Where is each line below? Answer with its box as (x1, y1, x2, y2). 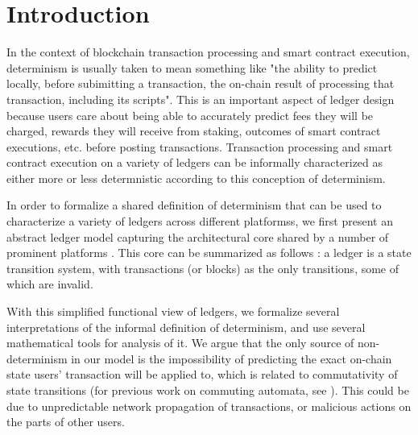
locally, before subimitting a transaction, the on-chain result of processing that (6, 75, 395, 92)
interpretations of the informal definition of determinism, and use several (6, 318, 366, 335)
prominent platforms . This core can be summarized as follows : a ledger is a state (6, 244, 412, 261)
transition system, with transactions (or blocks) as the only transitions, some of (6, 259, 399, 276)
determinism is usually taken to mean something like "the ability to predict (6, 59, 378, 76)
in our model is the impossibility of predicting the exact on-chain (71, 350, 392, 367)
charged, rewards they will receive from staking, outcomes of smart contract (6, 122, 381, 139)
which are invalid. (6, 275, 93, 292)
